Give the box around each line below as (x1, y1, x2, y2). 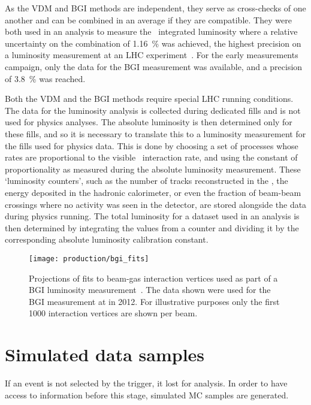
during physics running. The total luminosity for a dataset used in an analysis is (5, 210, 300, 222)
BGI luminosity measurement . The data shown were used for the (29, 283, 271, 296)
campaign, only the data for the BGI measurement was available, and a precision (5, 60, 303, 72)
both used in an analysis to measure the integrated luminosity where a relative (5, 25, 298, 38)
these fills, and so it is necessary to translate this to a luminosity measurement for (5, 127, 306, 140)
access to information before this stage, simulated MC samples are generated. (5, 388, 289, 401)
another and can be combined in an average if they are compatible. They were (5, 13, 292, 26)
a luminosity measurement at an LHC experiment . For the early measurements (5, 49, 298, 61)
